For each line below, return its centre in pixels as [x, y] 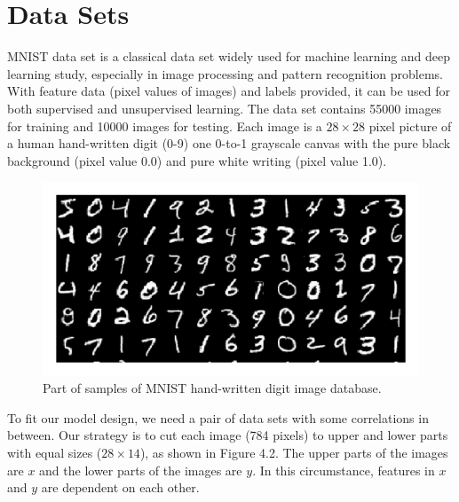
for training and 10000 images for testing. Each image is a [165, 125]
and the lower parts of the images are [141, 470]
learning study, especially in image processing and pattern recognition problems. [226, 73]
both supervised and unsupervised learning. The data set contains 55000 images [225, 108]
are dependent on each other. [120, 487]
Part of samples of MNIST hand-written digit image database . [212, 388]
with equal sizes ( [55, 453]
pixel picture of [410, 125]
